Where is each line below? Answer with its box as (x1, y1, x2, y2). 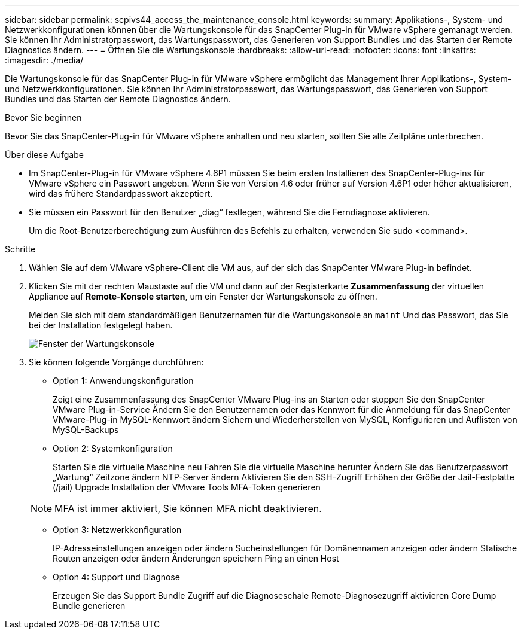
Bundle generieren (53, 601, 126, 611)
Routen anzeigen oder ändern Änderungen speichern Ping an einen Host (53, 553, 339, 563)
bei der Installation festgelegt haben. (29, 320, 173, 330)
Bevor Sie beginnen (5, 112, 82, 123)
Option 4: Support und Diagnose (53, 572, 180, 582)
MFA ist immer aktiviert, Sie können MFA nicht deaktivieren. (54, 502, 322, 514)
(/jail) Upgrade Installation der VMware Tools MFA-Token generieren (53, 482, 321, 492)
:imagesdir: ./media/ (5, 55, 84, 65)
